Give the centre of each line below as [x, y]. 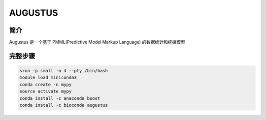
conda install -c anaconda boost [60, 98]
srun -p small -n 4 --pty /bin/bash [64, 71]
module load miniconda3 [48, 78]
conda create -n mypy [46, 84]
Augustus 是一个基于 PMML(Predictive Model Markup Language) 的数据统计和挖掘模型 [97, 42]
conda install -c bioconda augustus [64, 105]
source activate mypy [46, 91]
